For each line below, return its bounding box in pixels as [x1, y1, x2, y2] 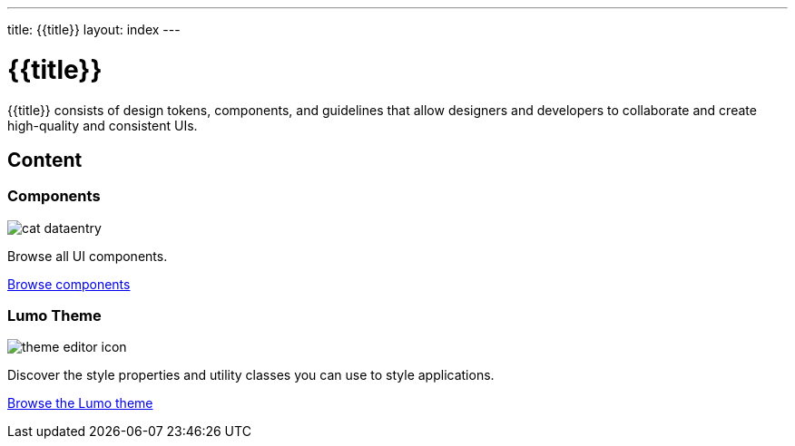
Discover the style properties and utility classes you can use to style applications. [7, 367, 495, 383]
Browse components [7, 276, 131, 292]
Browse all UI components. [7, 247, 168, 264]
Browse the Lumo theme [7, 395, 153, 412]
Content [7, 148, 83, 171]
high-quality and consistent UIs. [7, 117, 198, 133]
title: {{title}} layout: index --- [7, 22, 181, 37]
